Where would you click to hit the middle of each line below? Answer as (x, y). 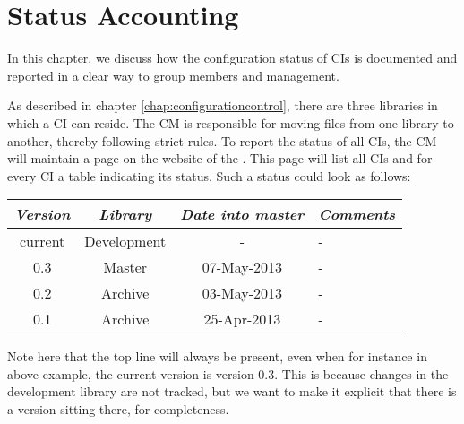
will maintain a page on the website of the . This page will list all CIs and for (220, 158)
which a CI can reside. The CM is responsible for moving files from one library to (231, 122)
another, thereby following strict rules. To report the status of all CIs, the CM (222, 140)
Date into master (242, 214)
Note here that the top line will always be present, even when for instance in (217, 356)
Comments (357, 214)
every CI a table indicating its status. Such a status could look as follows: (209, 175)
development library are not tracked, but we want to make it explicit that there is (232, 391)
